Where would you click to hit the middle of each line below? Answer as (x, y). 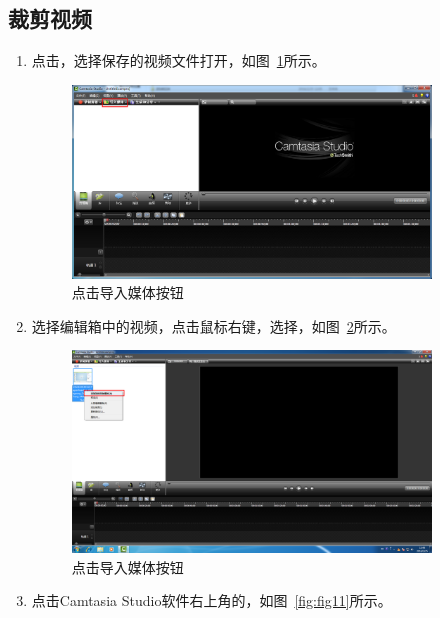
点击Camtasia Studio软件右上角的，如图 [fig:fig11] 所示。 (211, 600)
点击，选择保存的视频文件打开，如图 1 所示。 (178, 60)
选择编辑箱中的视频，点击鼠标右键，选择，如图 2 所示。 (213, 325)
